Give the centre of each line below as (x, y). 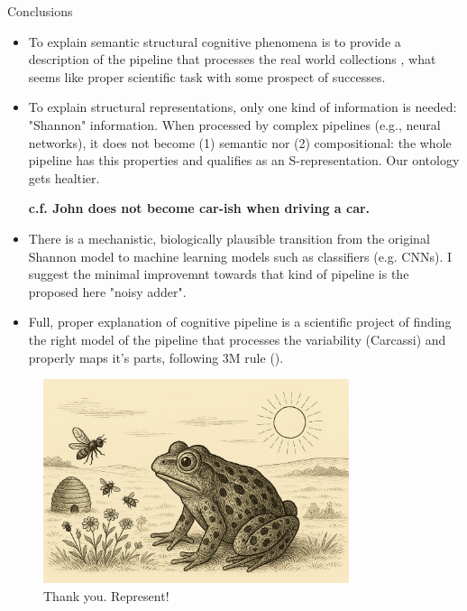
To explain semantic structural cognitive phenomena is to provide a (215, 41)
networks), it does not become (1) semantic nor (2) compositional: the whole (240, 142)
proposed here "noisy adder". (107, 291)
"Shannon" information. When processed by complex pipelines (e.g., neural (234, 124)
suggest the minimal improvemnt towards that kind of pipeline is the (219, 274)
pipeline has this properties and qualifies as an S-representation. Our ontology (244, 160)
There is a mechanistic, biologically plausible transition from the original (229, 238)
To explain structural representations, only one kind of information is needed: (243, 107)
